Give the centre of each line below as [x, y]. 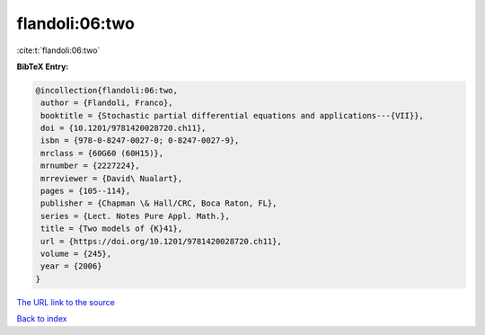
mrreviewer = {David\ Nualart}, [112, 178]
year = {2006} [71, 266]
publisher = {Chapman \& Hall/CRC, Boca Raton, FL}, [159, 203]
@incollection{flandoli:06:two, [107, 90]
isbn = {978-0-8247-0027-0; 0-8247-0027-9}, [140, 141]
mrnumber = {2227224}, [91, 166]
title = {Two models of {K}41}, [112, 229]
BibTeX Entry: [43, 66]
